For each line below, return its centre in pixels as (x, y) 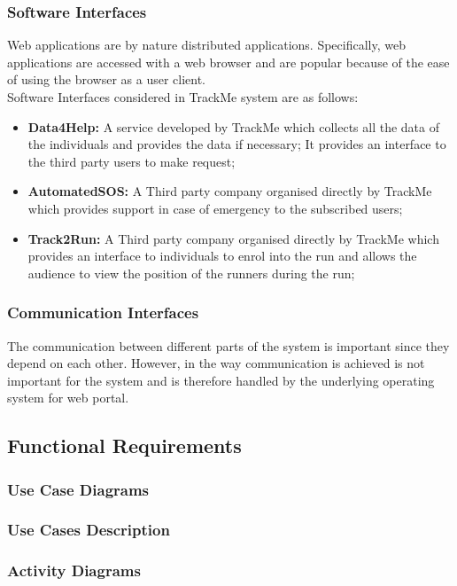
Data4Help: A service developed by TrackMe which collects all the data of (233, 126)
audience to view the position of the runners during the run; (191, 273)
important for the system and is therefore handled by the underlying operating (221, 380)
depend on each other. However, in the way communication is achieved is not (216, 363)
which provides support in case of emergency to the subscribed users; (215, 208)
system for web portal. (68, 398)
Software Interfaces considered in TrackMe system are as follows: (183, 97)
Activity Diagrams (74, 570)
